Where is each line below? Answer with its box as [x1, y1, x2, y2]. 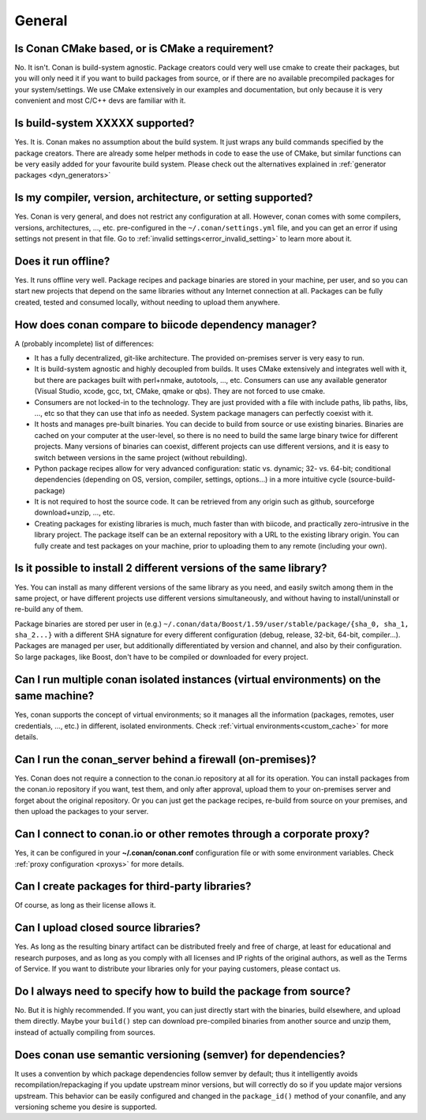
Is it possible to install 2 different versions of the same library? [14, 561, 327, 575]
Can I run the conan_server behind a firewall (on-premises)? [14, 752, 317, 766]
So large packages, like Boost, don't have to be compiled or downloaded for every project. [14, 652, 308, 661]
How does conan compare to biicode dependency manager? [14, 318, 317, 332]
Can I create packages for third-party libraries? [14, 880, 252, 893]
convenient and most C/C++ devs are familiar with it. [14, 96, 186, 106]
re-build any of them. [14, 605, 84, 614]
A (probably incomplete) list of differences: [14, 339, 154, 348]
